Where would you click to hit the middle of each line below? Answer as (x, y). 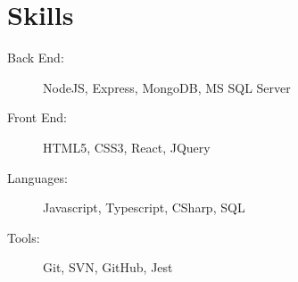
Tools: (24, 237)
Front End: (37, 117)
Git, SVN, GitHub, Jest (108, 267)
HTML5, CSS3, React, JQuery (127, 147)
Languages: (37, 177)
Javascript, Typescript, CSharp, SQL (144, 207)
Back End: (36, 58)
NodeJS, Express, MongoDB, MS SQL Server (167, 87)
